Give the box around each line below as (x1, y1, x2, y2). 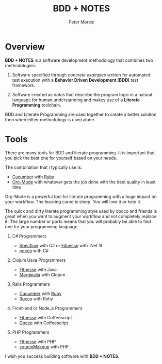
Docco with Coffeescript (19, 320, 68, 326)
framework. (12, 82, 35, 88)
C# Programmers (12, 233, 47, 239)
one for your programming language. (5, 223, 79, 229)
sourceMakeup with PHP (19, 344, 69, 349)
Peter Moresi (68, 19, 95, 25)
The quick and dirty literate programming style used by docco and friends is (5, 208, 157, 214)
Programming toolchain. (12, 102, 62, 108)
